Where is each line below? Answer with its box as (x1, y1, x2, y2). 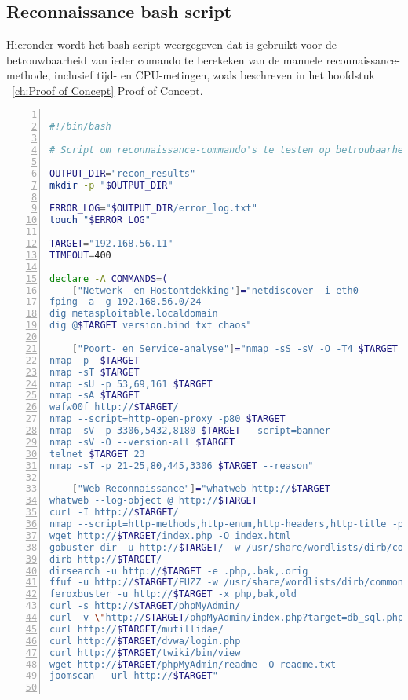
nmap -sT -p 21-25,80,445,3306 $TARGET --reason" (49, 460, 314, 471)
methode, (6, 67, 51, 83)
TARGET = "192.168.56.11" (49, 238, 173, 249)
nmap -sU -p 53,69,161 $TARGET (49, 378, 213, 390)
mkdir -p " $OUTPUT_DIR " (49, 179, 173, 191)
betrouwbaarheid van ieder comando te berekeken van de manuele (6, 51, 323, 68)
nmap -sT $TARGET (49, 366, 140, 378)
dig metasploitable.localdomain (49, 308, 218, 320)
